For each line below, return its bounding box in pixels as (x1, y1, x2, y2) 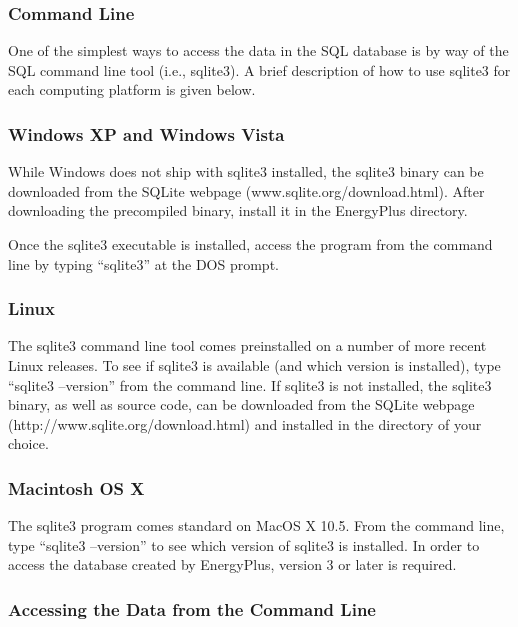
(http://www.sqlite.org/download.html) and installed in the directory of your (8, 413, 482, 434)
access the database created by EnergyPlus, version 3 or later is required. (8, 554, 457, 575)
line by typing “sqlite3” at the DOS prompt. (8, 253, 279, 274)
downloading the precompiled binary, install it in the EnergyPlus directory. (8, 200, 468, 221)
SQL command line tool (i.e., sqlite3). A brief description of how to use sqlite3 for (8, 59, 511, 80)
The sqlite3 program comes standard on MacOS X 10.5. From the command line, (8, 515, 505, 536)
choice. (8, 433, 49, 454)
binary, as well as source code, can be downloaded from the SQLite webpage (8, 394, 475, 415)
